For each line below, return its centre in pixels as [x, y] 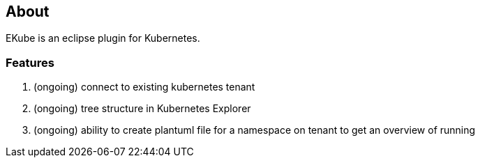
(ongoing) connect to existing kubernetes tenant [144, 87]
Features [30, 62]
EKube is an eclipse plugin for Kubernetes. [103, 38]
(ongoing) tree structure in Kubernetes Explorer [142, 109]
